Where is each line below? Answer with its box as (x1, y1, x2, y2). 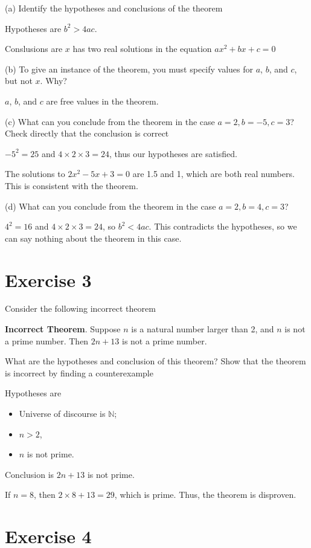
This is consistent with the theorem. (5, 179, 138, 192)
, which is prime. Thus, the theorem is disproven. (114, 488, 297, 501)
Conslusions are (5, 42, 63, 55)
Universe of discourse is (19, 407, 106, 419)
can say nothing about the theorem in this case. (5, 231, 182, 244)
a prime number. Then (5, 334, 89, 347)
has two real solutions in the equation (72, 42, 212, 55)
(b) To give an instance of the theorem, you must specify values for (5, 62, 254, 75)
